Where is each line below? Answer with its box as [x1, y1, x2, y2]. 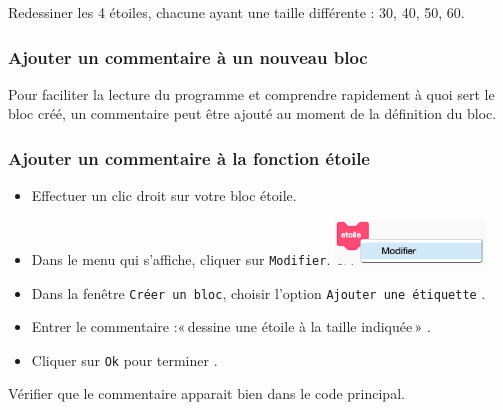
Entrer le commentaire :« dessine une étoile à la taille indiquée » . [31, 316, 431, 337]
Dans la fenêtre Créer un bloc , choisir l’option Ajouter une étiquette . [31, 282, 486, 303]
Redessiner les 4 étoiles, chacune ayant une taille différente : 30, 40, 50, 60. [8, 2, 465, 22]
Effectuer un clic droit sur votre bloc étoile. [31, 185, 297, 206]
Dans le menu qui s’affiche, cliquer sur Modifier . [31, 248, 331, 269]
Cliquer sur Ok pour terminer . [31, 349, 218, 370]
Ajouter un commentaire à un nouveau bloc [8, 44, 368, 69]
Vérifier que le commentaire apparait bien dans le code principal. [8, 383, 405, 404]
